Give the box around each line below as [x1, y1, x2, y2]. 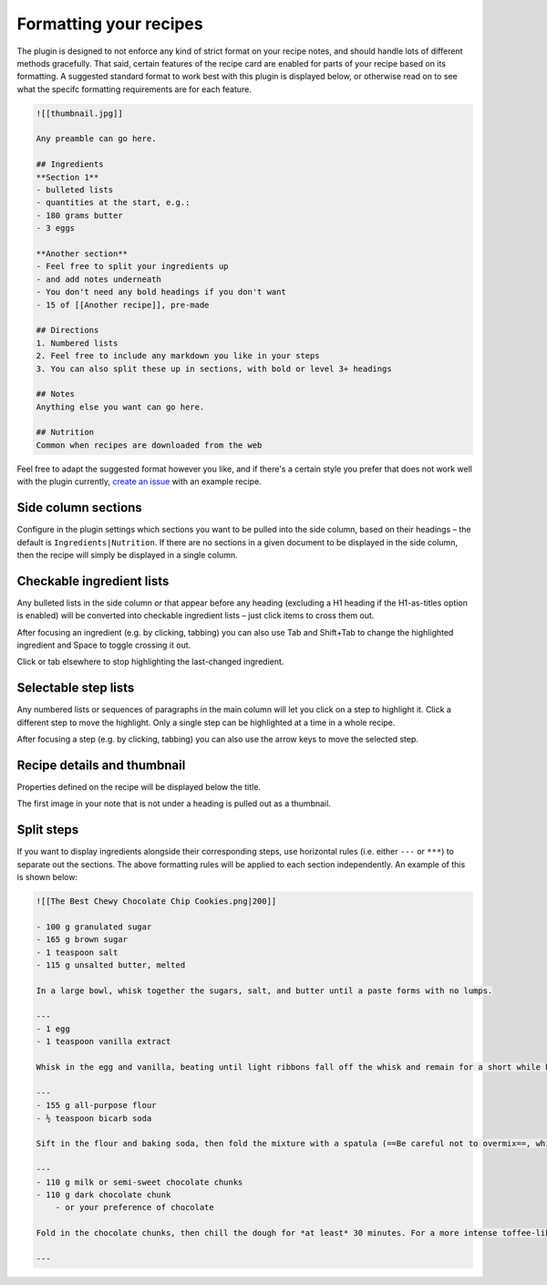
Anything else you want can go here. [36, 401, 205, 412]
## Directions [36, 325, 99, 336]
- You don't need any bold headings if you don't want [36, 287, 286, 297]
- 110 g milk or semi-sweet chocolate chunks [36, 1176, 243, 1187]
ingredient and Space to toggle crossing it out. [16, 639, 191, 650]
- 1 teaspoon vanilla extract [36, 1036, 171, 1047]
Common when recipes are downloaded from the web [36, 440, 263, 451]
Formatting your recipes [16, 14, 204, 34]
